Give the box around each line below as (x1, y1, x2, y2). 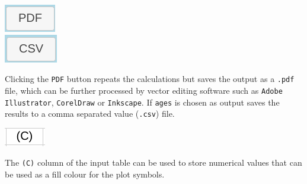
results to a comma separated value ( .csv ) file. (5, 107, 175, 120)
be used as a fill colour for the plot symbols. (5, 168, 165, 180)
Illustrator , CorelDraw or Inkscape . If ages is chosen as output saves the (5, 96, 280, 108)
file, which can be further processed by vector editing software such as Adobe (5, 84, 283, 96)
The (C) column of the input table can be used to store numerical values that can (5, 156, 302, 169)
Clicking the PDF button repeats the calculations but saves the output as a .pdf (5, 73, 295, 85)
